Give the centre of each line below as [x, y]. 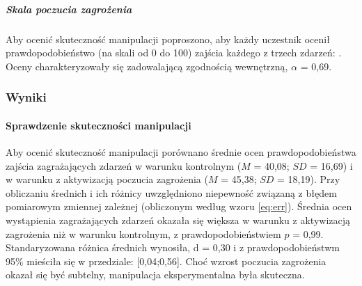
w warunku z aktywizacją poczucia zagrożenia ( [107, 179]
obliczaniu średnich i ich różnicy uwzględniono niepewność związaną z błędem [171, 192]
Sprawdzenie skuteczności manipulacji [99, 125]
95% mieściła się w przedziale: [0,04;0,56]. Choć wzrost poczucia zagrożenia [166, 261]
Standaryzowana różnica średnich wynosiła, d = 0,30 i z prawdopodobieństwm [173, 247]
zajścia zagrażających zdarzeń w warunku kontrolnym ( [124, 165]
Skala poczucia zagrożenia [69, 9]
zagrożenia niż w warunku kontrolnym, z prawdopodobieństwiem [143, 233]
